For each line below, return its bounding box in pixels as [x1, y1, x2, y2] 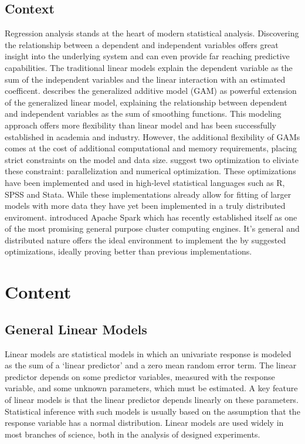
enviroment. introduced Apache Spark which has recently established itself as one [5, 211, 297, 223]
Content [5, 280, 72, 304]
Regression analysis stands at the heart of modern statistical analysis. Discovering [5, 27, 299, 39]
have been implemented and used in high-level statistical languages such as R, [5, 176, 285, 188]
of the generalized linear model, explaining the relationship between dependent [5, 96, 287, 108]
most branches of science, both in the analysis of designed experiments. [5, 428, 260, 440]
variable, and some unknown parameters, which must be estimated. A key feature [5, 382, 298, 394]
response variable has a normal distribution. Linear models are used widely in [5, 416, 284, 429]
